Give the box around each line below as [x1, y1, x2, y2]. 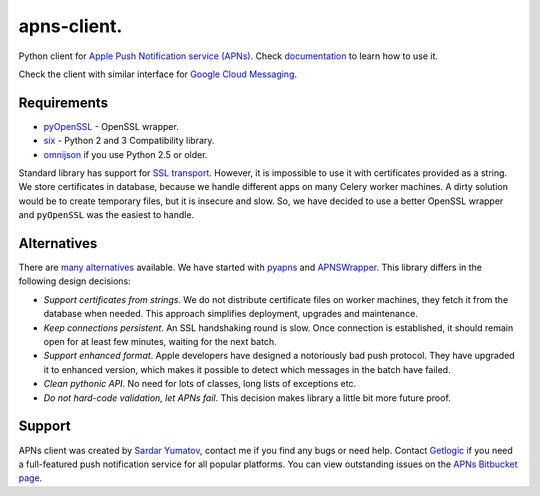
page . [18, 472, 43, 484]
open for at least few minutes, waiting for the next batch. [43, 336, 277, 348]
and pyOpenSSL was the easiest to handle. [18, 209, 195, 221]
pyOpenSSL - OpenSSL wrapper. [43, 120, 179, 132]
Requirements [18, 94, 109, 111]
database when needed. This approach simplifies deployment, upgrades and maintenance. [43, 308, 419, 320]
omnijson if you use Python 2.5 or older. [43, 148, 208, 160]
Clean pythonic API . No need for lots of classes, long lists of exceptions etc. [43, 378, 357, 390]
